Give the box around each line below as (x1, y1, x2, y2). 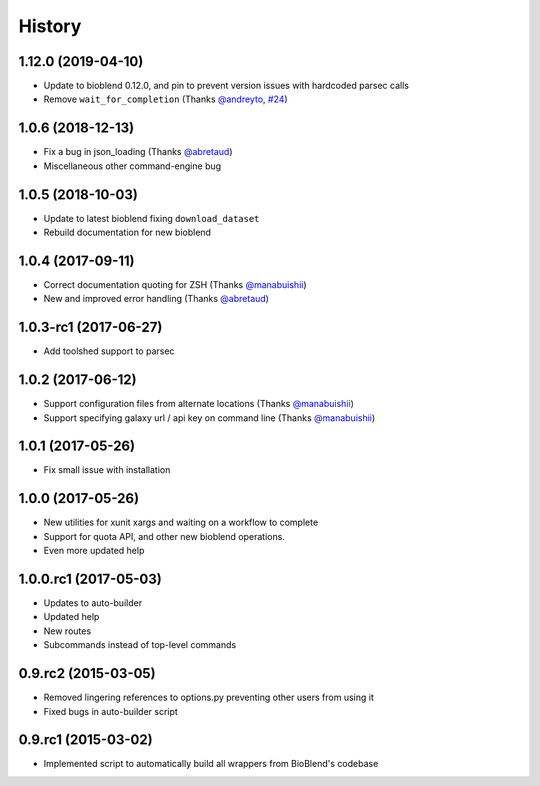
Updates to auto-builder (43, 597, 143, 609)
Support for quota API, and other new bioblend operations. (43, 530, 285, 542)
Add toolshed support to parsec (43, 345, 175, 357)
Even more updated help (43, 545, 145, 557)
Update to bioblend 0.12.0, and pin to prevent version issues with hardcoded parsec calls (43, 80, 410, 92)
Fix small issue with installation (43, 464, 171, 476)
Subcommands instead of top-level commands (43, 639, 237, 651)
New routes (43, 625, 92, 637)
